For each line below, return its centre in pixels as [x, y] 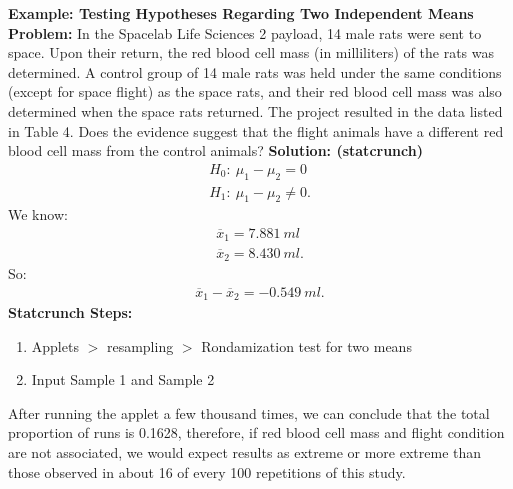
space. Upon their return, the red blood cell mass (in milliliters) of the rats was [251, 52]
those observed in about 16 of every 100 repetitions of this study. [207, 471]
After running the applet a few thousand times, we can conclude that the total [249, 412]
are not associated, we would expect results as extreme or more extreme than [245, 452]
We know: [38, 214]
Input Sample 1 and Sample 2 [123, 379]
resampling [140, 345]
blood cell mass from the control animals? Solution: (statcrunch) [215, 150]
